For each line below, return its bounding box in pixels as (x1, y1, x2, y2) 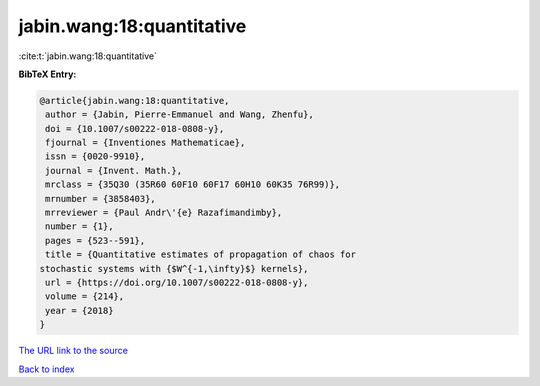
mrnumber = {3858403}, (45, 193, 157, 204)
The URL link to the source (18, 345, 129, 357)
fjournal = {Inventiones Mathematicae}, (45, 137, 246, 149)
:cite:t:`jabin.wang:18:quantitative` (18, 50, 158, 62)
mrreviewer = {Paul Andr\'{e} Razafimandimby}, (45, 207, 283, 219)
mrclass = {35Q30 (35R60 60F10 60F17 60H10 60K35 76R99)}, (45, 179, 341, 190)
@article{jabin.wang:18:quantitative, (39, 95, 230, 106)
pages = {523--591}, (45, 235, 146, 246)
